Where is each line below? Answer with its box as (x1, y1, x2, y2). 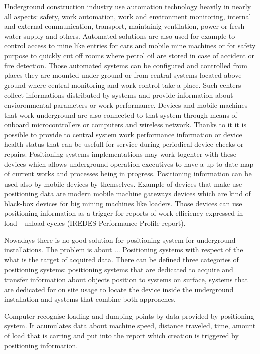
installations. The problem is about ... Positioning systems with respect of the (4, 244, 243, 255)
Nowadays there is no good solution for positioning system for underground (4, 234, 236, 245)
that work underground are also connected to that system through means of (4, 109, 237, 120)
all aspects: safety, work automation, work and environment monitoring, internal (4, 11, 251, 21)
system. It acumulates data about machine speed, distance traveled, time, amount (4, 320, 256, 331)
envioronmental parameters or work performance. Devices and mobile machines (4, 99, 248, 110)
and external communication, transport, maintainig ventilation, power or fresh (4, 21, 245, 31)
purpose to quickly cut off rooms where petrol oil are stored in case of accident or (4, 50, 255, 60)
